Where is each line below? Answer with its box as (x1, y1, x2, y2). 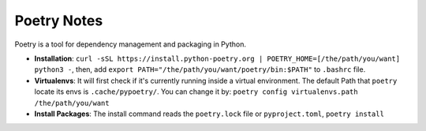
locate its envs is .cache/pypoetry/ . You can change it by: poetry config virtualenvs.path (34, 87, 358, 96)
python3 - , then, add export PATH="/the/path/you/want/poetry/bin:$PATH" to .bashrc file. (34, 65, 366, 74)
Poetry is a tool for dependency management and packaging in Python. (14, 39, 246, 49)
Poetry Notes (14, 12, 103, 29)
